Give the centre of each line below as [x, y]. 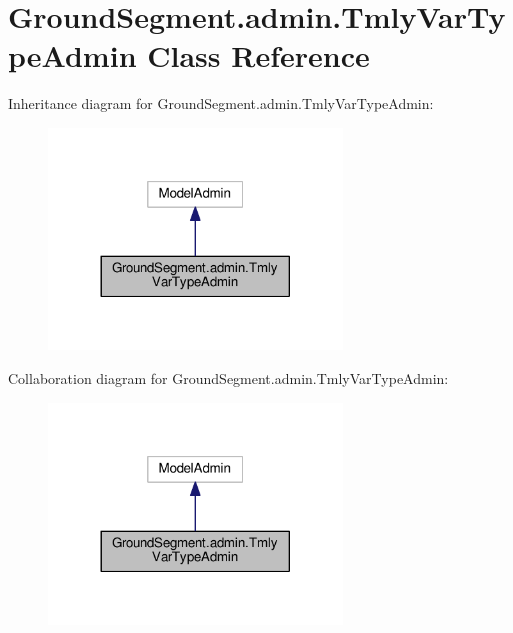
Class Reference [258, 55]
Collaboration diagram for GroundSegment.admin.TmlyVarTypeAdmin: [228, 377]
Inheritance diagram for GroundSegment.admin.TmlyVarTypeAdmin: [221, 103]
